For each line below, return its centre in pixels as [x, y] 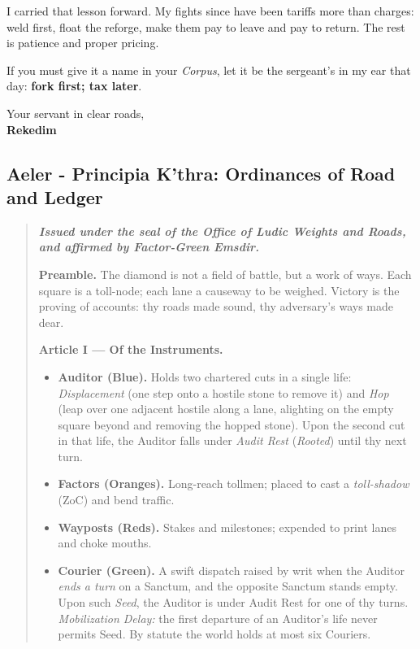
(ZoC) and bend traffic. [116, 500]
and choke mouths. [105, 543]
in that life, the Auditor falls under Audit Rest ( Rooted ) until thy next [232, 440]
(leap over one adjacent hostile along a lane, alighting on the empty [226, 409]
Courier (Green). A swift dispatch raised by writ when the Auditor [231, 570]
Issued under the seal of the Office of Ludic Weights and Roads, [222, 231]
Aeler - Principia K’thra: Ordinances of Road [201, 173]
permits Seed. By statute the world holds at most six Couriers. [214, 634]
